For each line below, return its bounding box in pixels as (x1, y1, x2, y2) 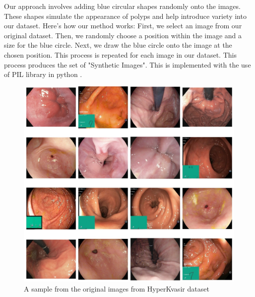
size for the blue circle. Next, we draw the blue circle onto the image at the (4, 40, 232, 50)
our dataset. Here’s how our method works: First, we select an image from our (4, 20, 242, 31)
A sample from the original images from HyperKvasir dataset (24, 283, 209, 294)
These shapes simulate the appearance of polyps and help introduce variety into (4, 10, 247, 21)
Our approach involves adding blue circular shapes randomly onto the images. (4, 1, 241, 11)
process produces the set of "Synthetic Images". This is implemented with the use (4, 59, 251, 70)
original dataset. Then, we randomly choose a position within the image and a (4, 30, 242, 40)
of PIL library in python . (4, 69, 82, 79)
